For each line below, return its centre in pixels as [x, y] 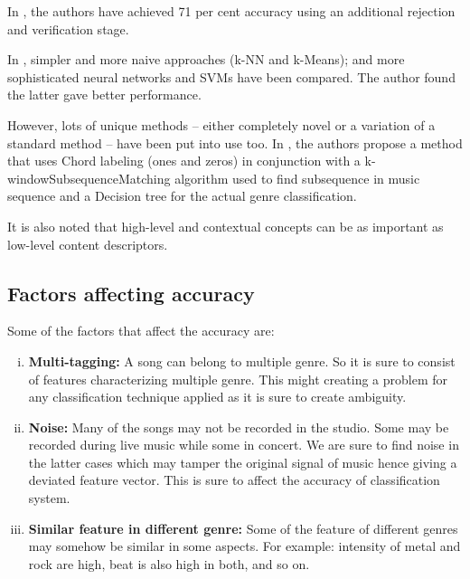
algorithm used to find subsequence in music [297, 178]
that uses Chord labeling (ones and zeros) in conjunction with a [184, 161]
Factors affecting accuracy [131, 293]
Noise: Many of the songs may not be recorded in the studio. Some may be [239, 427]
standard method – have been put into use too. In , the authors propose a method [235, 142]
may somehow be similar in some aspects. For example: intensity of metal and [244, 546]
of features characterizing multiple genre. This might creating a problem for [238, 379]
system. [49, 498]
